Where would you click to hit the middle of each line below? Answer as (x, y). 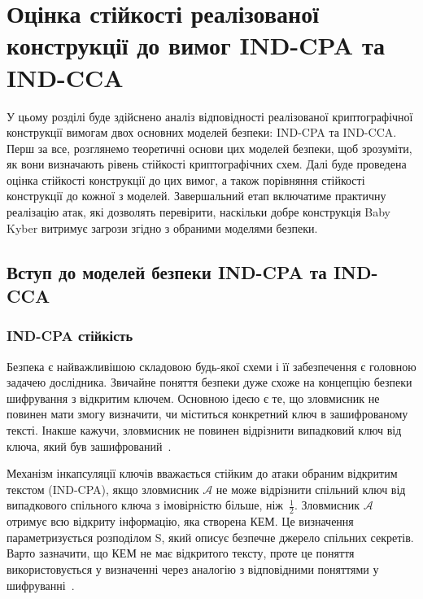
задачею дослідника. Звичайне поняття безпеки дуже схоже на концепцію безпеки (209, 382)
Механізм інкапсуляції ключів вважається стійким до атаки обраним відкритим (202, 473)
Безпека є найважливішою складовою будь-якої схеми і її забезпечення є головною (211, 366)
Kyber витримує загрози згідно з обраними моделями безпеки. (162, 227)
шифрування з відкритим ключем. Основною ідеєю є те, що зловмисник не (193, 398)
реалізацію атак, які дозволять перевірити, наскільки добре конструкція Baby (198, 212)
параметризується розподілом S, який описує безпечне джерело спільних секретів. (210, 537)
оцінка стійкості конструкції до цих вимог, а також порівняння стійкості (186, 179)
